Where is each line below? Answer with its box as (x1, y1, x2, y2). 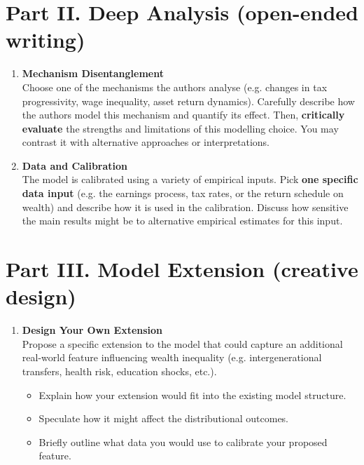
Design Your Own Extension (22, 323, 163, 337)
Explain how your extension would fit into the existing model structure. (38, 387, 346, 402)
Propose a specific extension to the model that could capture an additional (22, 336, 343, 351)
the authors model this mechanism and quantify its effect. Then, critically (22, 107, 345, 122)
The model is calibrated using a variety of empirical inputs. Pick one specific (22, 172, 358, 187)
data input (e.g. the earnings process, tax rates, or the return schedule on (22, 186, 344, 201)
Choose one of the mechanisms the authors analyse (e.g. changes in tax (22, 79, 328, 94)
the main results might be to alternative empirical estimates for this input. (22, 213, 343, 228)
